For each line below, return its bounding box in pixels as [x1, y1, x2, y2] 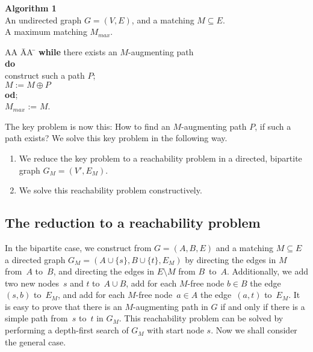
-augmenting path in [132, 300, 208, 312]
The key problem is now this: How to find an [5, 120, 170, 132]
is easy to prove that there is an [5, 300, 122, 312]
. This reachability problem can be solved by [119, 312, 284, 324]
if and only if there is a [220, 300, 305, 312]
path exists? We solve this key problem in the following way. [5, 132, 228, 144]
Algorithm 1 [5, 2, 57, 14]
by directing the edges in [185, 253, 276, 266]
